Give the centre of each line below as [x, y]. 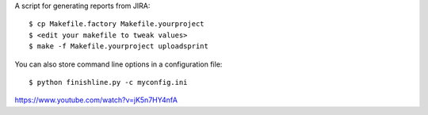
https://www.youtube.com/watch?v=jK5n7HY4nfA [96, 100]
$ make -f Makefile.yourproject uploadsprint [119, 46]
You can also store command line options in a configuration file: [118, 64]
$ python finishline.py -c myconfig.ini [108, 82]
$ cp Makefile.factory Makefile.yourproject [117, 24]
